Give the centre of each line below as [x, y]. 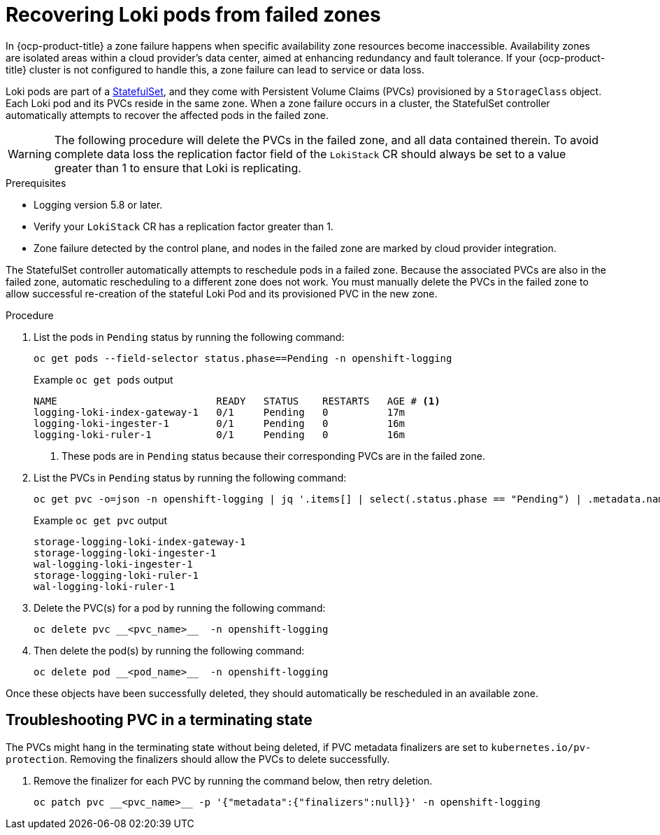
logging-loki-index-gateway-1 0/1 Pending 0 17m [220, 412]
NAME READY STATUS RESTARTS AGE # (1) [237, 401]
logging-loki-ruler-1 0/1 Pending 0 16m [220, 434]
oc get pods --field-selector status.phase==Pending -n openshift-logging [243, 358]
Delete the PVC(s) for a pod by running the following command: [180, 608]
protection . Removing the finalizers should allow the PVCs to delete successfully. [198, 759]
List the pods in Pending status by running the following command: [189, 337]
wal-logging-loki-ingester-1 [113, 564]
